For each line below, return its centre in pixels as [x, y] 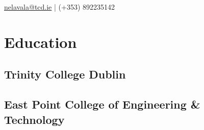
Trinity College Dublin [65, 74]
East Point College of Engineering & [102, 104]
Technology [34, 119]
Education [41, 42]
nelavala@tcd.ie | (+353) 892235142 [60, 7]
